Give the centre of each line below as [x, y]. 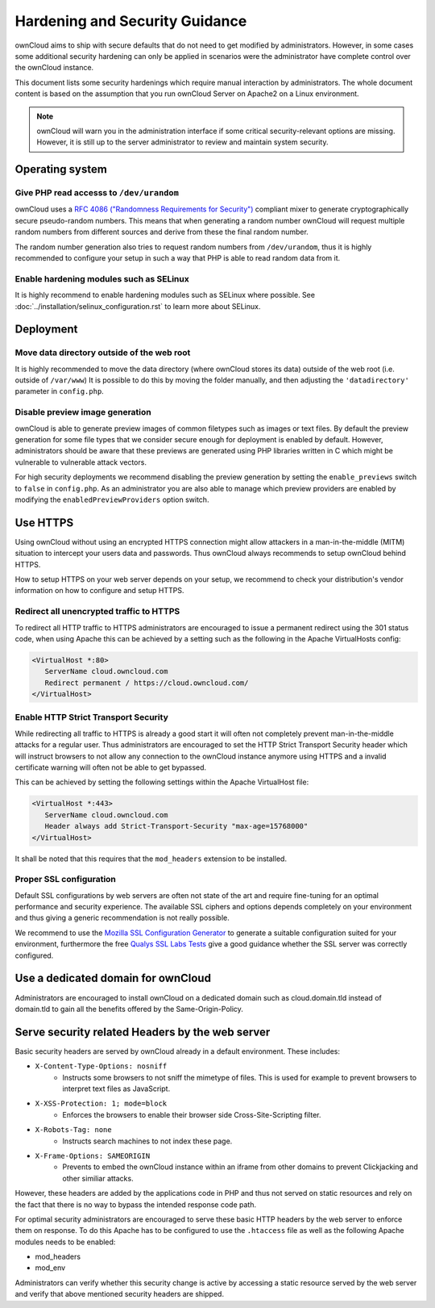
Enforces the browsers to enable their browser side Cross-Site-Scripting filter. [192, 1114]
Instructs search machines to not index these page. [147, 1141]
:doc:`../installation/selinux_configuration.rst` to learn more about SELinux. [138, 306]
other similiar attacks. [98, 1178]
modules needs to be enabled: [65, 1242]
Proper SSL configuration [66, 880]
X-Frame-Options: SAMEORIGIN [93, 1155]
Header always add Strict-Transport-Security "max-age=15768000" [176, 826]
